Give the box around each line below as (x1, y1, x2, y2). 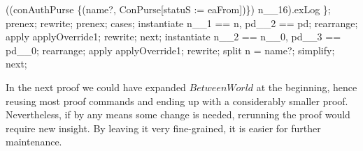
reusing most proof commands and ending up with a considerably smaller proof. (6, 93, 348, 108)
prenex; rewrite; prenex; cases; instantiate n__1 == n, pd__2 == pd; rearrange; (6, 15, 358, 30)
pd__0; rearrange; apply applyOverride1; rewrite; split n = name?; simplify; (6, 42, 335, 57)
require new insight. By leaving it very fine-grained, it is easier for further (6, 120, 321, 135)
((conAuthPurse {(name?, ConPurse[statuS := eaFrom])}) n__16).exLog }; (6, 2, 331, 16)
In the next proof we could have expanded (6, 79, 186, 94)
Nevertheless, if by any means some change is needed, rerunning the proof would (6, 107, 350, 122)
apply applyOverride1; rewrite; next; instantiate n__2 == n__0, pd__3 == (6, 29, 341, 44)
